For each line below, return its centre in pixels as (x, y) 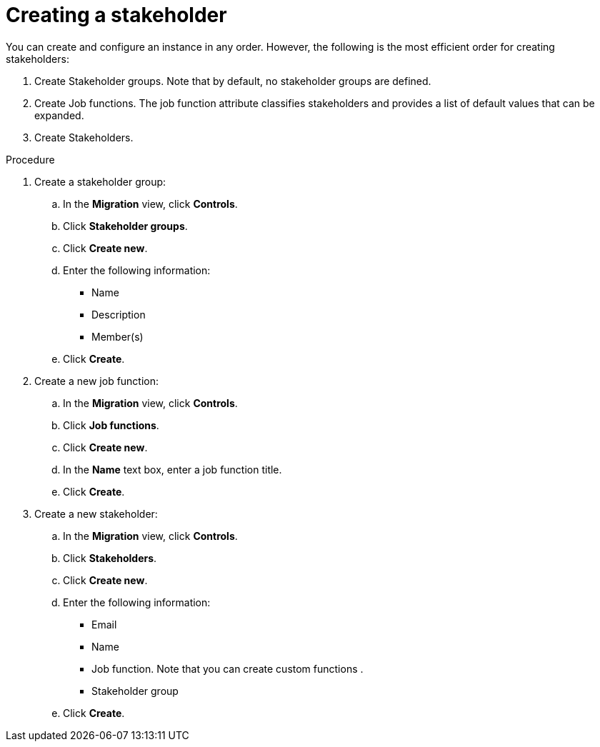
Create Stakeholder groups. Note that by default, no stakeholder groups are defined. (233, 81)
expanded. (59, 115)
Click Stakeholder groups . (125, 226)
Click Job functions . (111, 425)
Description (119, 314)
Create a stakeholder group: (100, 181)
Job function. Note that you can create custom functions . (227, 668)
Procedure (30, 159)
